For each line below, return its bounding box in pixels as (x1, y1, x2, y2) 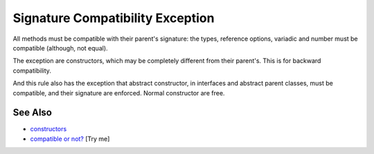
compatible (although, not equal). (12, 44, 108, 52)
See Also (12, 107, 52, 119)
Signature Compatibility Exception (12, 10, 215, 26)
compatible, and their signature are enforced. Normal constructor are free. (12, 88, 225, 97)
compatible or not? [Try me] (30, 135, 110, 143)
